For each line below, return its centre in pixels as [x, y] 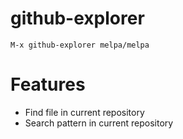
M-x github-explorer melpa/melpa [80, 45]
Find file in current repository [84, 112]
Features [48, 84]
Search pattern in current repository [99, 123]
